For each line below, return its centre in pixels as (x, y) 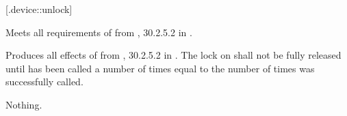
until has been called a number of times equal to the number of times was (160, 68)
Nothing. (24, 104)
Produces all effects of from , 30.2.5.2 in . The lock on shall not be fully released (173, 55)
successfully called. (44, 82)
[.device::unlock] (39, 9)
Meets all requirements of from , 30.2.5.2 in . (99, 32)
